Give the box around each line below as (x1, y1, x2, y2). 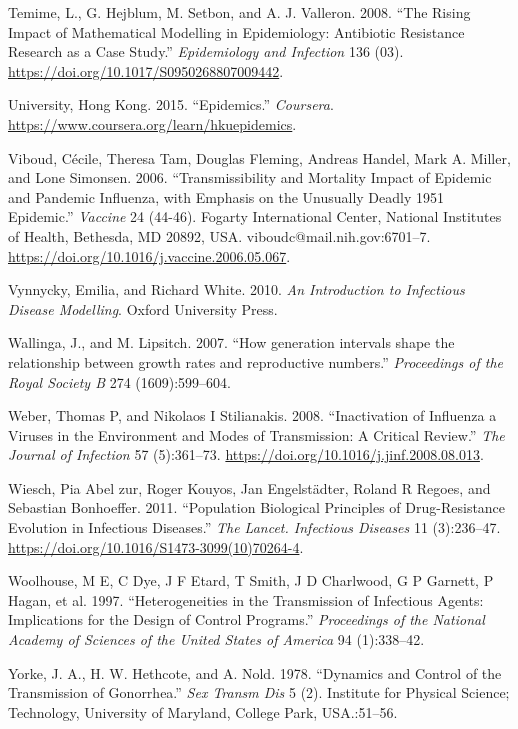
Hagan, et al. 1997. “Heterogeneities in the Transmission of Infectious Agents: (8, 589, 484, 610)
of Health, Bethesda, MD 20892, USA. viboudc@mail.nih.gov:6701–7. (8, 225, 431, 246)
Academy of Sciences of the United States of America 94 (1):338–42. (8, 629, 425, 650)
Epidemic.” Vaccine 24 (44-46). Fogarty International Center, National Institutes (8, 206, 502, 227)
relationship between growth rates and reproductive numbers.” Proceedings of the (8, 351, 503, 372)
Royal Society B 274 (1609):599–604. (8, 371, 232, 392)
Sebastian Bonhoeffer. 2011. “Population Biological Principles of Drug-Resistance (8, 497, 506, 518)
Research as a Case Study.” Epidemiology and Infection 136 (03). (8, 41, 404, 62)
